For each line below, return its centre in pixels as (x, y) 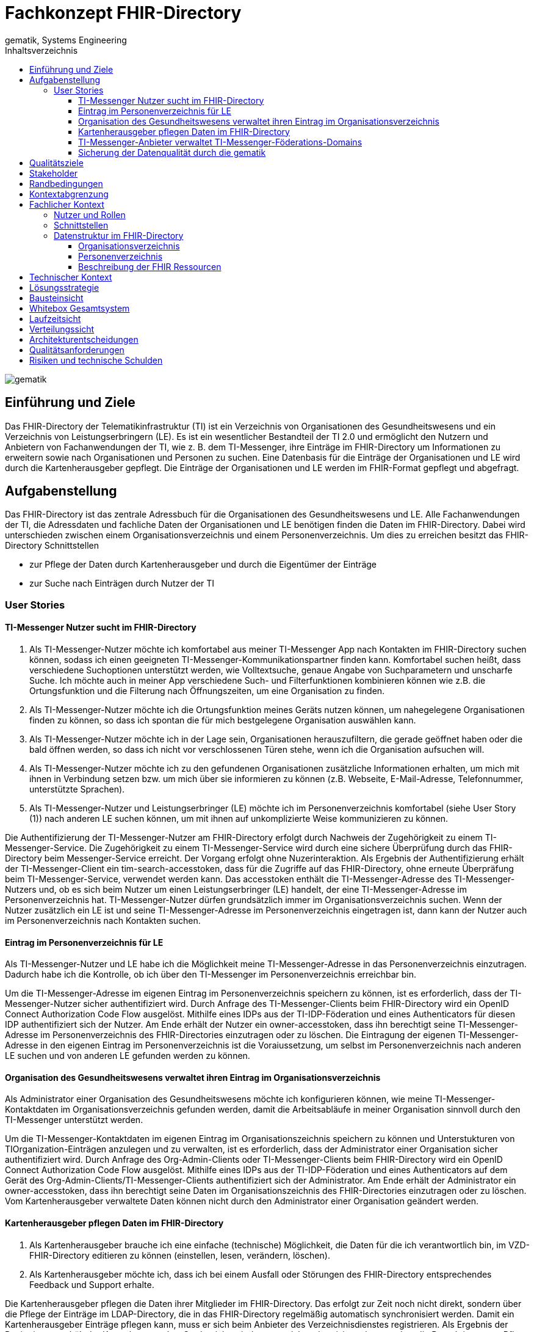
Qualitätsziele (56, 163)
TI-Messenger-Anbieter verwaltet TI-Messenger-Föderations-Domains (220, 142)
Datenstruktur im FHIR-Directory (119, 235)
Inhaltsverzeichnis (41, 50)
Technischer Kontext (71, 277)
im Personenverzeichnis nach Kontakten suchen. (103, 921)
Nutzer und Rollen (90, 214)
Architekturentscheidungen (84, 339)
